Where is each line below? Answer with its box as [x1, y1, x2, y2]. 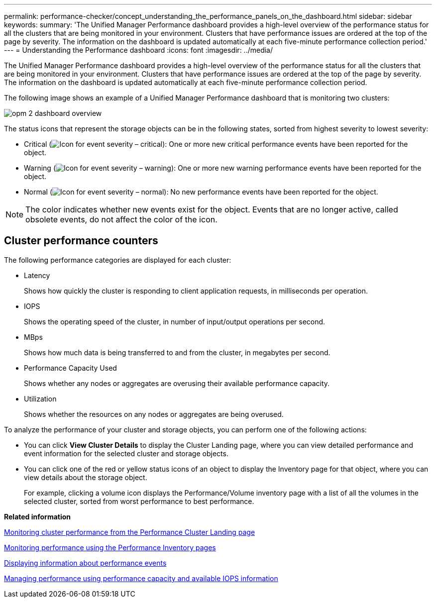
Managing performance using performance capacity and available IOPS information [4, 574, 278, 583]
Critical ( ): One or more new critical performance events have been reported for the [24, 140, 408, 148]
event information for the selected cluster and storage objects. [24, 449, 228, 458]
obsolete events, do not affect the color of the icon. [25, 214, 218, 224]
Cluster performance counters [4, 234, 158, 247]
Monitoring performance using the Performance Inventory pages [4, 543, 216, 552]
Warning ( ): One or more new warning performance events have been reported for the [24, 164, 422, 172]
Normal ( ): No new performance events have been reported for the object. [24, 188, 378, 196]
